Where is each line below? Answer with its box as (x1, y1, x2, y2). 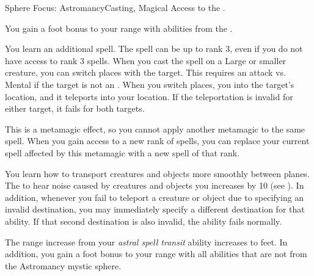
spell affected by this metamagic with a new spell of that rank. (5, 146, 240, 159)
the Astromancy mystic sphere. (5, 259, 122, 272)
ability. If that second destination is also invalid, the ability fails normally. (5, 214, 282, 227)
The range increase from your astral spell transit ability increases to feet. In (5, 235, 288, 248)
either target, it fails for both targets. (5, 102, 145, 115)
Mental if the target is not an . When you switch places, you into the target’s (5, 78, 294, 90)
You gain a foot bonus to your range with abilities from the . (5, 21, 233, 34)
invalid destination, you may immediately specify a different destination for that (5, 203, 305, 216)
